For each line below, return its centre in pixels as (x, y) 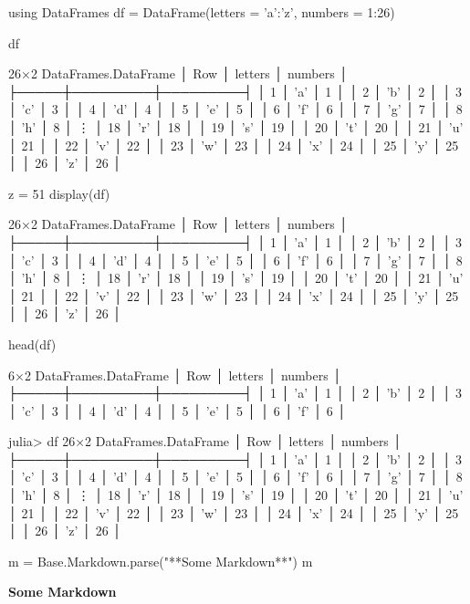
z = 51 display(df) (59, 193)
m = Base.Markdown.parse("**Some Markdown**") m (161, 561)
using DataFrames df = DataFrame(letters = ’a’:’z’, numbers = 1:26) (202, 12)
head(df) (32, 344)
